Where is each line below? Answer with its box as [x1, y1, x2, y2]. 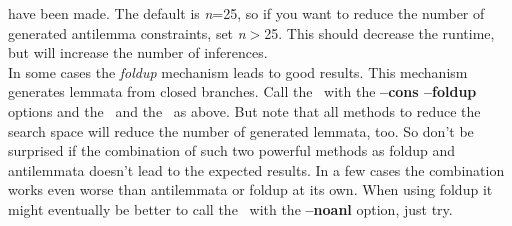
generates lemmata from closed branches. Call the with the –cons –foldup [8, 81, 477, 102]
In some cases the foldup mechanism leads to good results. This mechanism [8, 61, 468, 82]
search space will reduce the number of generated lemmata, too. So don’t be [8, 120, 474, 141]
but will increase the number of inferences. [8, 42, 268, 63]
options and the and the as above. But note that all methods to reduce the [8, 100, 481, 121]
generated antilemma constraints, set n [8, 22, 246, 43]
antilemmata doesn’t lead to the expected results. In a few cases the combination [8, 159, 505, 180]
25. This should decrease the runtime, [264, 22, 495, 43]
